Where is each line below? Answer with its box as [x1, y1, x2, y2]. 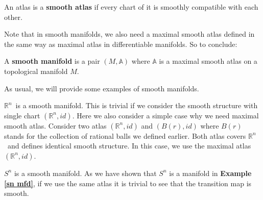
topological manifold [4, 65, 68, 76]
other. [4, 11, 22, 22]
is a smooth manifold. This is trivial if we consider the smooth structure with [15, 100, 258, 111]
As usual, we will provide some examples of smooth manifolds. [4, 83, 199, 93]
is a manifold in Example [169, 167, 252, 178]
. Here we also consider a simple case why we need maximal [72, 110, 259, 120]
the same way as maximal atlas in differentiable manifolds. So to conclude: [4, 38, 237, 49]
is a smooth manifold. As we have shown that [14, 167, 157, 178]
